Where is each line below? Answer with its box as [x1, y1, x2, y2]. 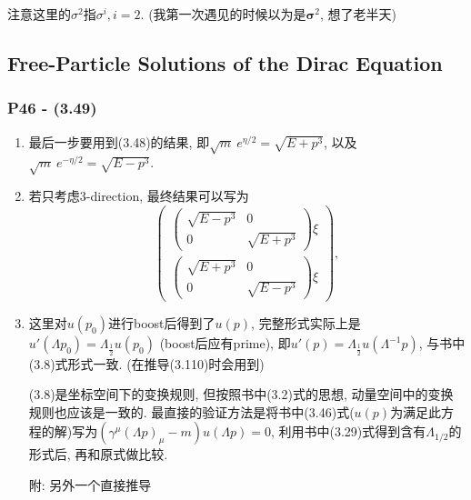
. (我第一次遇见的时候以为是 [140, 5, 306, 23]
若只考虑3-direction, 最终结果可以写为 [28, 186, 249, 205]
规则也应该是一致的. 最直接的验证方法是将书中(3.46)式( [28, 402, 355, 421]
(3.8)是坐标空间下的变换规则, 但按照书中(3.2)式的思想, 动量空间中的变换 [28, 385, 454, 404]
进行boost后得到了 [108, 314, 215, 333]
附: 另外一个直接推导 [28, 475, 152, 495]
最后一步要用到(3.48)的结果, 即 [28, 132, 210, 151]
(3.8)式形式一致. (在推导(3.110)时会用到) [28, 354, 265, 373]
